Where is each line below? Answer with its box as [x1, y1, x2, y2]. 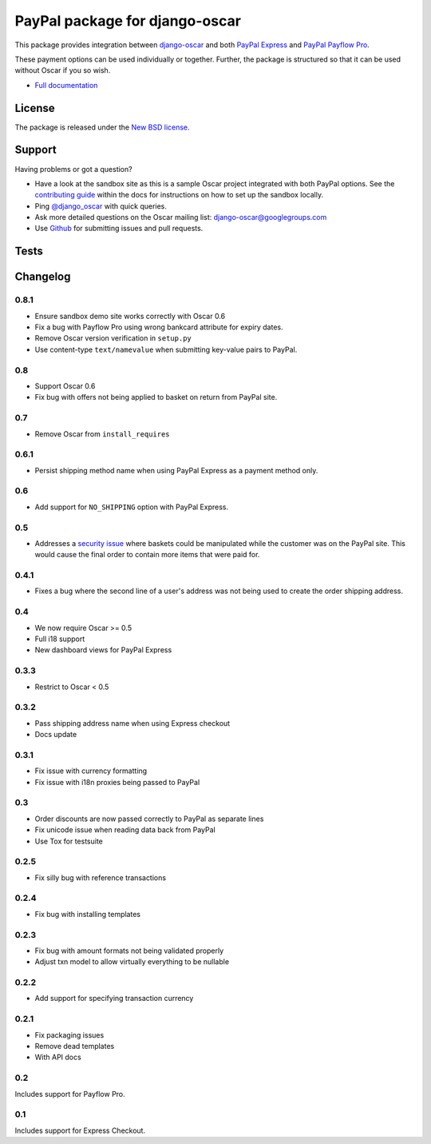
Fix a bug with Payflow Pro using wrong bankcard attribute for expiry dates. [34, 322, 283, 332]
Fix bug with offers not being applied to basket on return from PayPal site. [34, 393, 278, 402]
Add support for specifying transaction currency [34, 994, 194, 1003]
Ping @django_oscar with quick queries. [34, 201, 168, 211]
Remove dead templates [34, 1041, 115, 1050]
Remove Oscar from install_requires [34, 429, 171, 439]
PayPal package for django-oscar [14, 12, 241, 30]
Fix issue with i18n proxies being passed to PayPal [34, 777, 200, 787]
